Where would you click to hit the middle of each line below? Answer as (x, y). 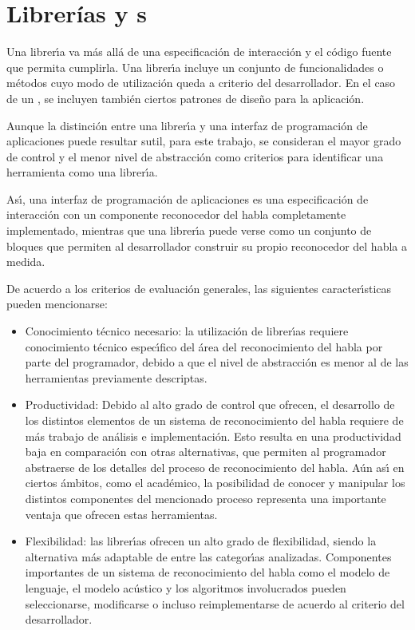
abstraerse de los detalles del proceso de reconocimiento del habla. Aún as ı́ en (215, 467)
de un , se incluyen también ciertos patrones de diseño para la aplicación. (186, 98)
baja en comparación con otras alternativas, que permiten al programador (206, 452)
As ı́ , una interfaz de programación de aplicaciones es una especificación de (188, 198)
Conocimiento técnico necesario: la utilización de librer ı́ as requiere (187, 331)
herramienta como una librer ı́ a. (82, 172)
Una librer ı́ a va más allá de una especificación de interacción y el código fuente (199, 52)
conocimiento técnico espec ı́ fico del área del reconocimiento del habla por (204, 346)
